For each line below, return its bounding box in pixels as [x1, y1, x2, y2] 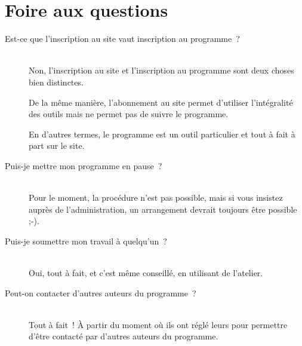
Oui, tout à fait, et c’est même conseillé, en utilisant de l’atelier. [29, 267, 263, 279]
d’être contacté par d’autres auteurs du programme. [29, 330, 218, 342]
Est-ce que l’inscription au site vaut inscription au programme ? [5, 32, 240, 45]
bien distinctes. [29, 75, 84, 88]
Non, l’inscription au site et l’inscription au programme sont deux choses [29, 64, 294, 76]
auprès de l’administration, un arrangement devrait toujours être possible [29, 203, 297, 215]
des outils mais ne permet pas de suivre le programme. [29, 108, 229, 120]
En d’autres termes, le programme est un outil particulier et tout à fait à [29, 127, 295, 140]
